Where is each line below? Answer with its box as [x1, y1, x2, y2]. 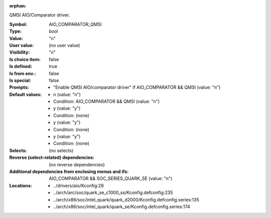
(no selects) [49, 147, 74, 153]
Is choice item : [9, 56, 41, 62]
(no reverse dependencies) [49, 161, 105, 167]
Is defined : [9, 63, 33, 70]
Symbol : [9, 21, 28, 27]
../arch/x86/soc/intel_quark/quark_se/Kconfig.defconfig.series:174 [53, 203, 190, 209]
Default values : [9, 91, 42, 97]
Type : [9, 28, 22, 35]
